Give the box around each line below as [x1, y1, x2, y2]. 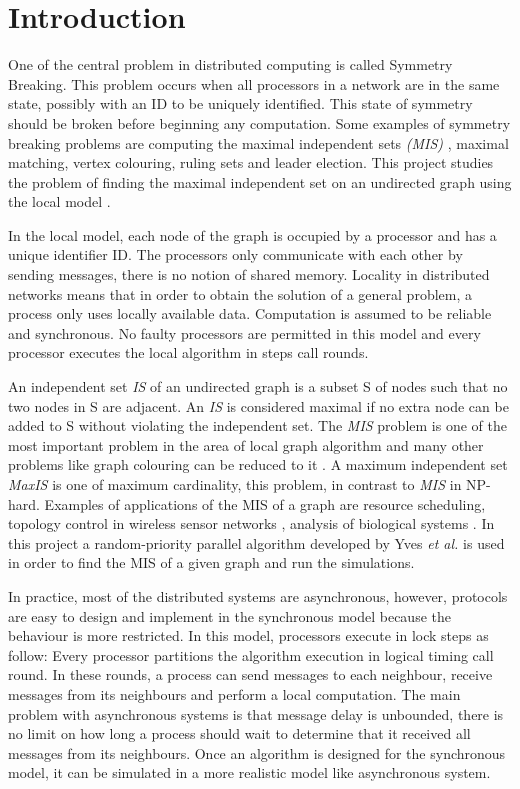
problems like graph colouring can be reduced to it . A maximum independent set [8, 454, 508, 475]
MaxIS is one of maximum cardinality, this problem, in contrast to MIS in [8, 474, 462, 494]
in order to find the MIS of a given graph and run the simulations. [8, 552, 415, 573]
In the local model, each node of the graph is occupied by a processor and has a [8, 224, 497, 245]
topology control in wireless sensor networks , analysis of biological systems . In [8, 513, 495, 534]
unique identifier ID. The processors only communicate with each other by [8, 244, 463, 265]
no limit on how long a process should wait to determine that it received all [8, 723, 471, 744]
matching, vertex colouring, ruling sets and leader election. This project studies [8, 152, 494, 173]
